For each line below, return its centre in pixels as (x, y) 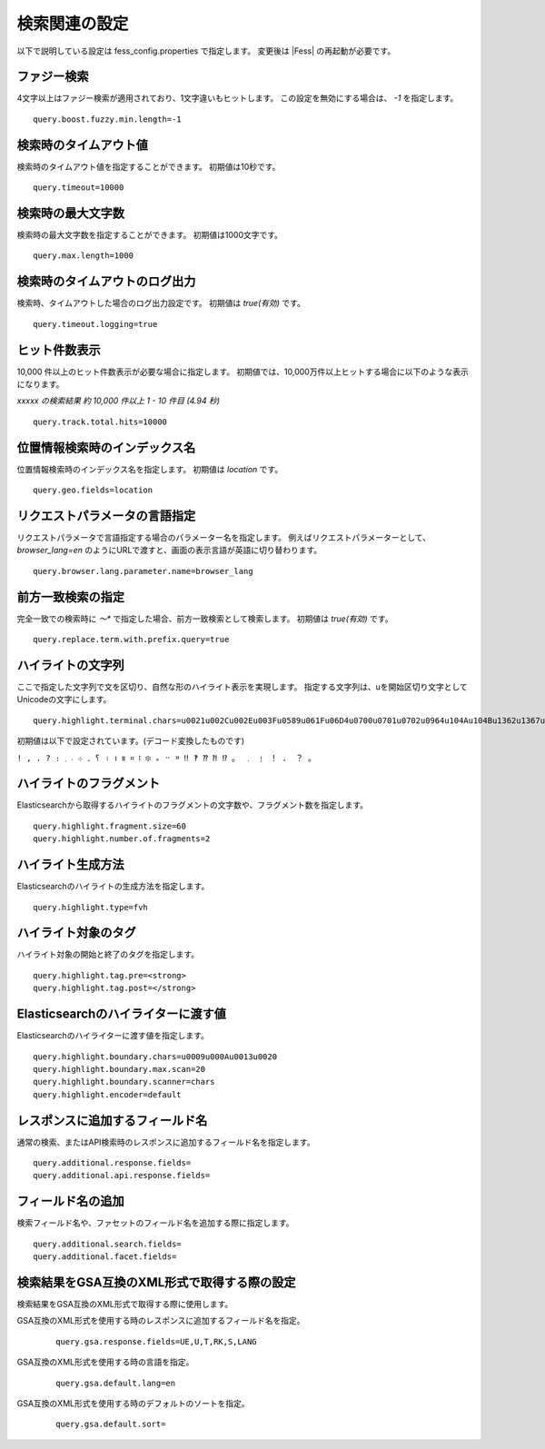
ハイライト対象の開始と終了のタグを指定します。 (108, 955)
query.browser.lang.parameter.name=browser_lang (143, 571)
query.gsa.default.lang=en (116, 1383)
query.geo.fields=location (93, 490)
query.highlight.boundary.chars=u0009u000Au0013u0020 (155, 1057)
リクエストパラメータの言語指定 (106, 516)
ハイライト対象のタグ (76, 933)
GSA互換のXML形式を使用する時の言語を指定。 (105, 1362)
